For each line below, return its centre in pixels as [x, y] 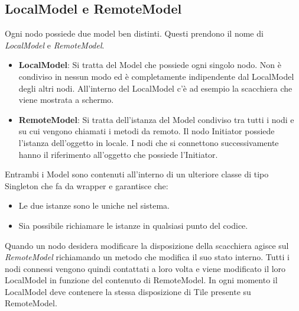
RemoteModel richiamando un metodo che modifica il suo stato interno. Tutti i [147, 257]
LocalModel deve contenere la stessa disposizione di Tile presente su [128, 291]
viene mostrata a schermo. [66, 100]
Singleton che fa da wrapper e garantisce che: [87, 185]
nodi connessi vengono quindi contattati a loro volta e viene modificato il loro [145, 268]
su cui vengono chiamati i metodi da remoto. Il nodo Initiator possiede [147, 131]
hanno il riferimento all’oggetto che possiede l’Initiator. [118, 154]
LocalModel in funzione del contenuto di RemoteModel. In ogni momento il [141, 280]
